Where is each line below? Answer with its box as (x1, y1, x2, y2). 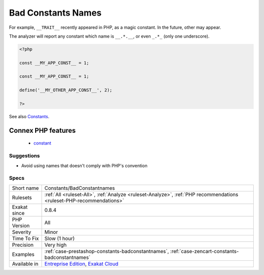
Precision (12, 241, 34, 248)
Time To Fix (12, 235, 39, 242)
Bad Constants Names (9, 7, 102, 18)
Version (12, 222, 30, 229)
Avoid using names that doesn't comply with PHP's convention (21, 163, 148, 169)
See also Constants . (9, 114, 50, 120)
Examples (12, 251, 35, 257)
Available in (12, 260, 39, 267)
